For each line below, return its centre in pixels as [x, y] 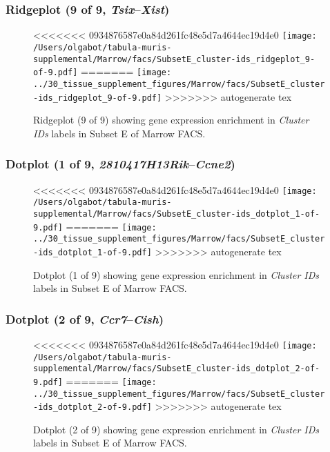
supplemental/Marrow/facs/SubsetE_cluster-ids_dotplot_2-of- [177, 369]
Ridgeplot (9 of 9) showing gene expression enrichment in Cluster [171, 120]
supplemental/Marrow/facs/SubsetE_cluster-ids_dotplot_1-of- [177, 214]
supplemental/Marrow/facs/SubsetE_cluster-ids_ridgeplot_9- [174, 59]
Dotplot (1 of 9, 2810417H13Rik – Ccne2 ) [120, 164]
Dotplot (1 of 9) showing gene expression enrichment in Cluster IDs [176, 274]
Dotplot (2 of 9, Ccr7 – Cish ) [85, 318]
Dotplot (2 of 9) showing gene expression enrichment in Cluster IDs [176, 429]
